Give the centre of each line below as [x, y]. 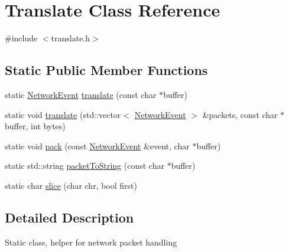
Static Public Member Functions [106, 70]
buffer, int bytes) [35, 126]
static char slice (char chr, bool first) [71, 185]
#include [21, 38]
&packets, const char [240, 114]
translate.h [71, 38]
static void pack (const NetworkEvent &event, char [97, 145]
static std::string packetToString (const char [85, 166]
